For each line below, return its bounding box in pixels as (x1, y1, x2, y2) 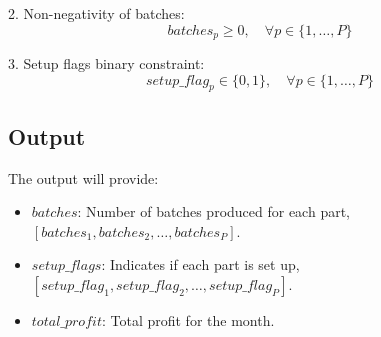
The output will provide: (8, 167, 159, 188)
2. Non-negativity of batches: (8, 3, 185, 23)
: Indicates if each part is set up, (101, 254, 300, 275)
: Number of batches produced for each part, (77, 201, 350, 222)
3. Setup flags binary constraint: (8, 53, 205, 74)
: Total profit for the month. (101, 310, 275, 331)
